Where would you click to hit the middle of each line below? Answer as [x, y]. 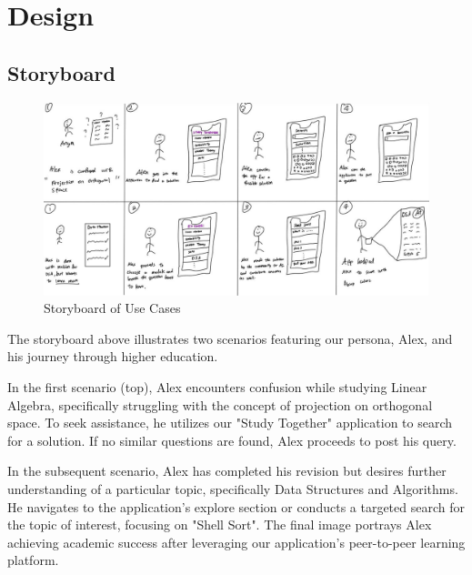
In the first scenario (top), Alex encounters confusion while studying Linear [217, 386]
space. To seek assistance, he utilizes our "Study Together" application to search [230, 423]
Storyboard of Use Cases [112, 308]
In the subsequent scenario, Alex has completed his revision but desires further [227, 471]
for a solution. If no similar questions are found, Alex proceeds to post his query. [232, 440]
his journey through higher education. [113, 356]
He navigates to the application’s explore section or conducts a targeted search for [236, 506]
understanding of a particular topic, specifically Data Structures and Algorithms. [233, 488]
